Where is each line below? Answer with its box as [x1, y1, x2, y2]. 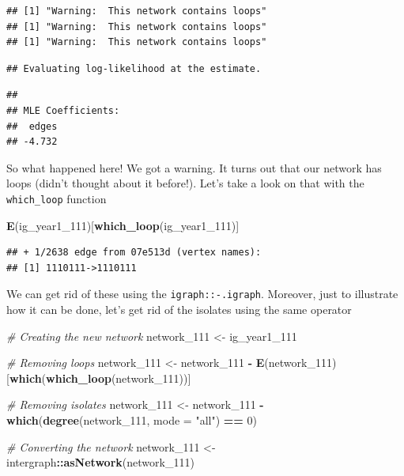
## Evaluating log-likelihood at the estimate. [6, 62, 262, 74]
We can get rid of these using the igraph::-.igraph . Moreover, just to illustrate [6, 285, 398, 302]
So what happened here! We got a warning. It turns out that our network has [6, 159, 382, 176]
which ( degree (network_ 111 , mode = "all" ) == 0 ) [6, 412, 257, 428]
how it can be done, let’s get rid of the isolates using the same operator [6, 301, 352, 318]
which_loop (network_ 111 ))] [46, 369, 191, 386]
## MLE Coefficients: [6, 104, 120, 116]
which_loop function [6, 190, 107, 206]
